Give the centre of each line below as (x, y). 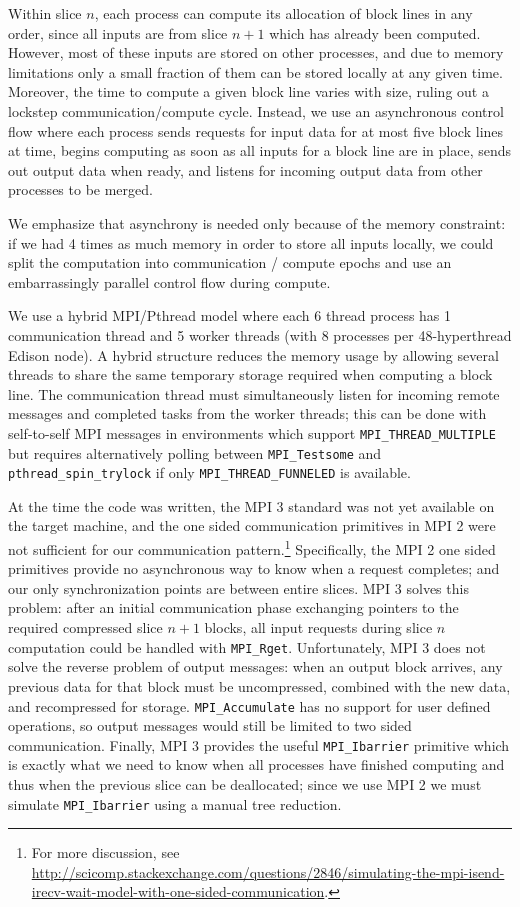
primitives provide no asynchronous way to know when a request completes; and (254, 568)
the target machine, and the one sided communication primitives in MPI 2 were (252, 525)
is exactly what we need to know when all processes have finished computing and (256, 764)
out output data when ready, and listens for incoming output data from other (245, 169)
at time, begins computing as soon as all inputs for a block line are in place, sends (260, 150)
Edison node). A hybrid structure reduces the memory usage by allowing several (253, 354)
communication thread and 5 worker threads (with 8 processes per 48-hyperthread (260, 334)
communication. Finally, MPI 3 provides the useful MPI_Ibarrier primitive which (259, 744)
